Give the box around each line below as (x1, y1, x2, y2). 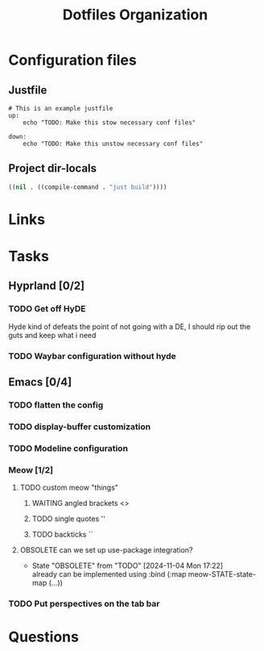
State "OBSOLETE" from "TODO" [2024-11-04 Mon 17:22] (31, 561, 224, 570)
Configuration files (8, 51, 137, 69)
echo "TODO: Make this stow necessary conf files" (23, 119, 196, 127)
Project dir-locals (8, 161, 97, 175)
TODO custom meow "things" (19, 482, 119, 493)
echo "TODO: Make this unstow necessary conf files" (23, 140, 204, 148)
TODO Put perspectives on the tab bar (8, 599, 160, 610)
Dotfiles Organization (62, 6, 208, 24)
